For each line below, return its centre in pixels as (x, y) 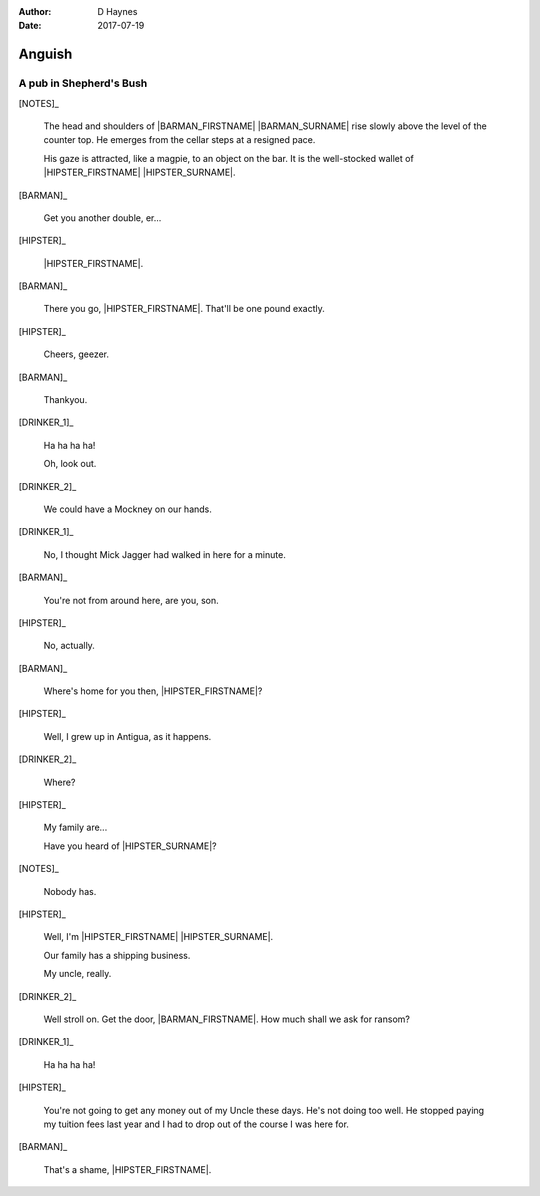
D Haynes (117, 11)
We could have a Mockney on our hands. (127, 509)
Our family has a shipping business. (117, 955)
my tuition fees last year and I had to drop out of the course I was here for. (196, 1124)
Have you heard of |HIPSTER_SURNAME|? (130, 846)
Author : (35, 11)
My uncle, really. (77, 974)
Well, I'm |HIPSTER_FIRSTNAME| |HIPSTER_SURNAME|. (158, 937)
